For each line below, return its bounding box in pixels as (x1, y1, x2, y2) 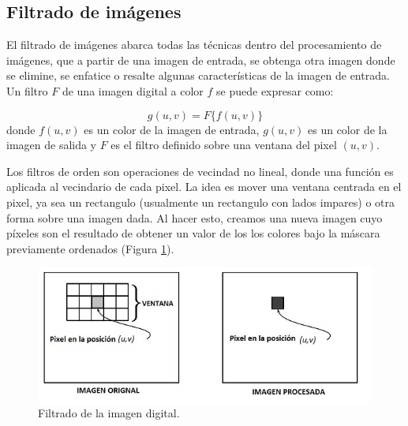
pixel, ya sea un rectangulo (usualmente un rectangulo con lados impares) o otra (6, 193, 395, 210)
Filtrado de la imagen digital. (38, 405, 180, 421)
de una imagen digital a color (62, 82, 204, 99)
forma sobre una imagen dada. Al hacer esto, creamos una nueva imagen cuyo (6, 209, 383, 226)
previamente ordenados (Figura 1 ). (6, 240, 174, 256)
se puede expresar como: (216, 82, 334, 99)
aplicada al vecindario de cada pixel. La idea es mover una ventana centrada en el (6, 178, 402, 195)
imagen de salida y (6, 136, 97, 153)
